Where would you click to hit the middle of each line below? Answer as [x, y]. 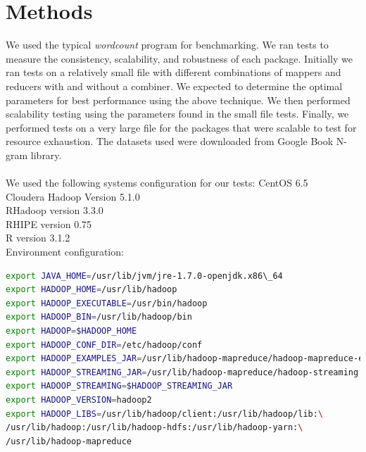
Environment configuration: [65, 252]
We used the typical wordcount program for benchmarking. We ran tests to [167, 45]
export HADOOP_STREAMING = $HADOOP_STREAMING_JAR [119, 386]
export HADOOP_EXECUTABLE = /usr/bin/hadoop [107, 303]
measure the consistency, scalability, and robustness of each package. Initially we [179, 58]
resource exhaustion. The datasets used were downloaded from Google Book [170, 141]
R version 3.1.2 [38, 238]
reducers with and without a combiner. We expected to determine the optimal [174, 86]
